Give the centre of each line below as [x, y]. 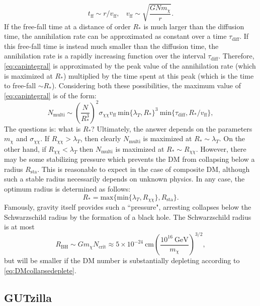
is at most [19, 227]
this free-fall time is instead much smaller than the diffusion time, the [111, 46]
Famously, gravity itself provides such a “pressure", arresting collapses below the [128, 207]
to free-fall [20, 85]
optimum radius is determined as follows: [67, 189]
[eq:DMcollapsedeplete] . [40, 270]
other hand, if [25, 148]
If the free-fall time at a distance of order [67, 26]
